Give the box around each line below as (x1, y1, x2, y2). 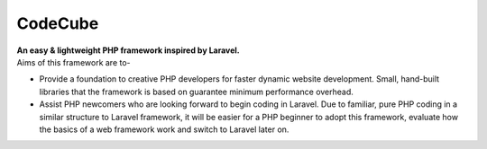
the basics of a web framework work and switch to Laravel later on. (39, 124, 289, 135)
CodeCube (16, 13, 99, 33)
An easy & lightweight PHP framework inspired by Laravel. (16, 45, 241, 56)
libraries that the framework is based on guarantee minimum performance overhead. (39, 86, 354, 97)
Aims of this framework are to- (16, 57, 131, 67)
